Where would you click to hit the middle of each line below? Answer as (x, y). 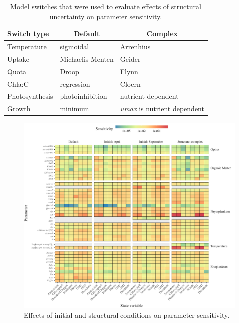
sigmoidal (74, 47)
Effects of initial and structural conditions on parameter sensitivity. (127, 314)
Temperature (27, 47)
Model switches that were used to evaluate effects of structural (106, 6)
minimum (74, 108)
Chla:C (18, 83)
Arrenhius (135, 47)
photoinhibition (83, 96)
